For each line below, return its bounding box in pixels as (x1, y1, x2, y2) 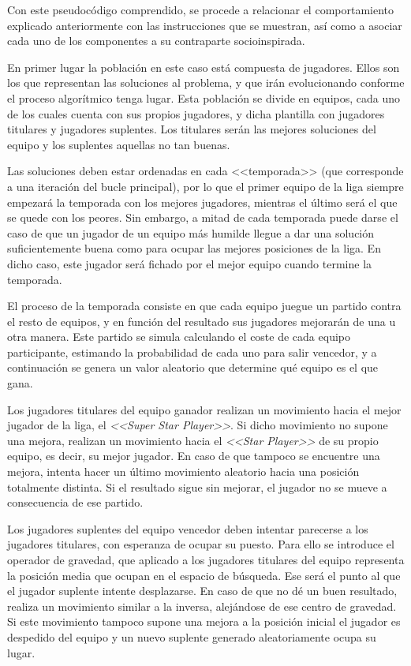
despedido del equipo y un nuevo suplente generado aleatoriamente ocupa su (7, 628, 376, 645)
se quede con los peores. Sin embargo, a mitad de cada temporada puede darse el (7, 209, 398, 226)
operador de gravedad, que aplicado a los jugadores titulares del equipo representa (7, 552, 405, 567)
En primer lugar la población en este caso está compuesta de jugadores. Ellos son (7, 58, 400, 75)
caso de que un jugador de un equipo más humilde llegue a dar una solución (7, 224, 375, 241)
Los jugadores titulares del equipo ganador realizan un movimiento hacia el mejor (7, 401, 402, 417)
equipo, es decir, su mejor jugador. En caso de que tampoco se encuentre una (7, 447, 380, 464)
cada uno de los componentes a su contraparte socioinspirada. (7, 32, 305, 49)
